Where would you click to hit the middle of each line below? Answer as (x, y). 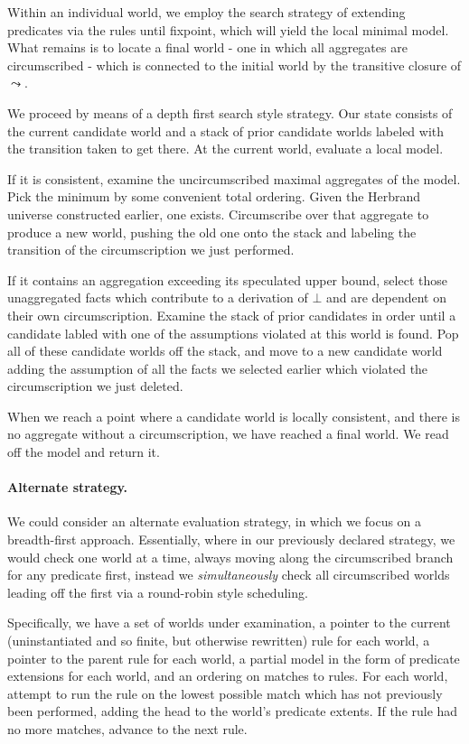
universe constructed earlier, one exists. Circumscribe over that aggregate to (218, 214)
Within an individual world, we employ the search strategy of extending (206, 12)
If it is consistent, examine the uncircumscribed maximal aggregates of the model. (234, 178)
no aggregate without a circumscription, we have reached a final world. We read (228, 434)
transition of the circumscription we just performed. (151, 250)
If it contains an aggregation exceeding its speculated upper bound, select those (227, 279)
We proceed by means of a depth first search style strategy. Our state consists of (230, 112)
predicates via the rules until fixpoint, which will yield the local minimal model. (228, 29)
